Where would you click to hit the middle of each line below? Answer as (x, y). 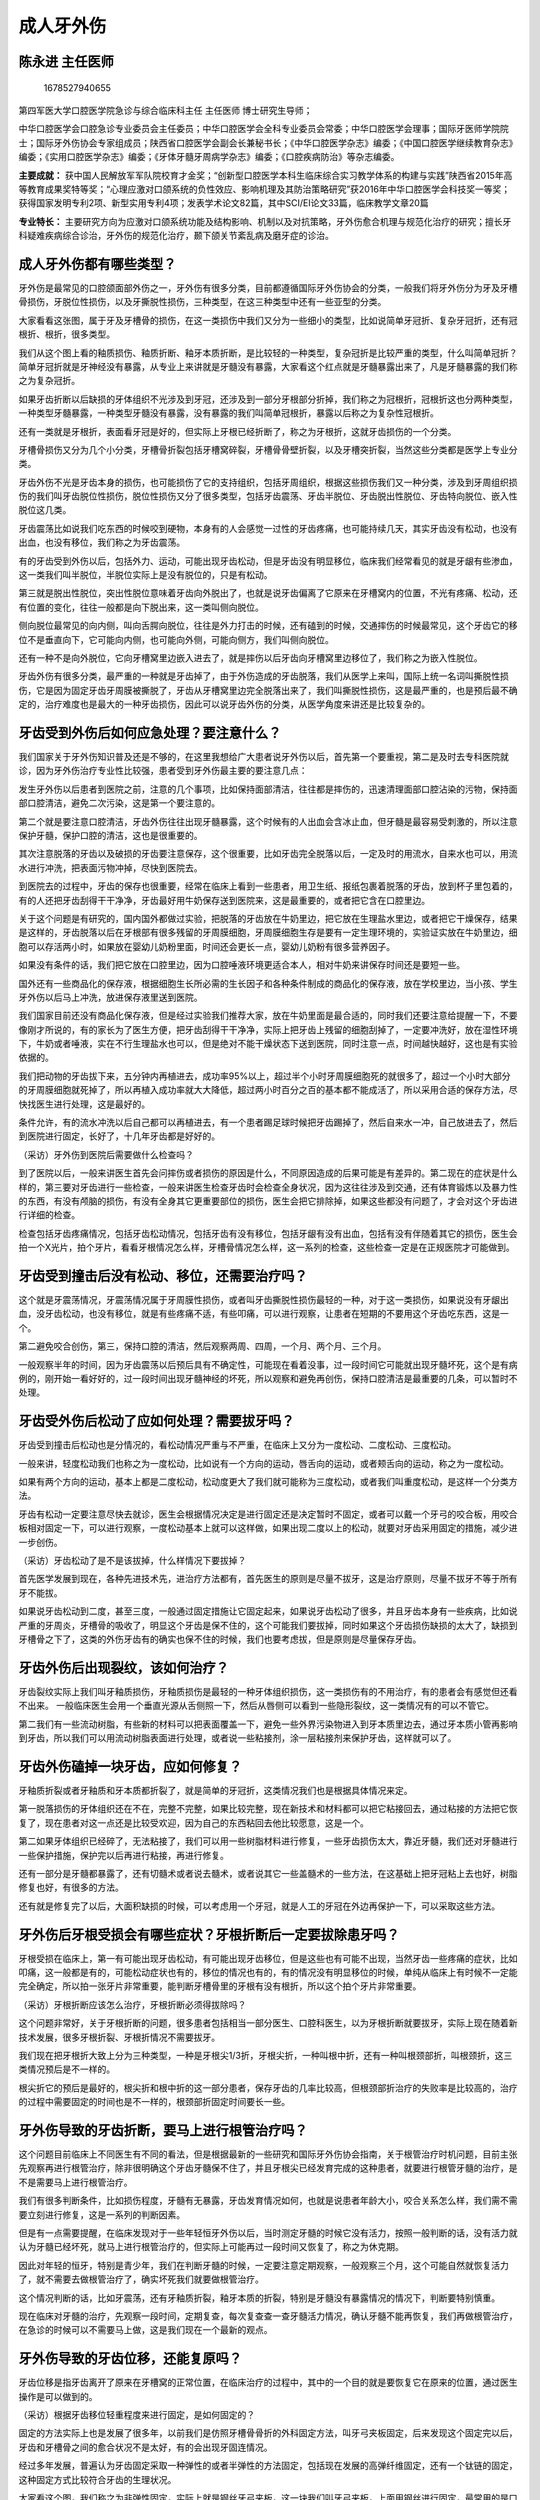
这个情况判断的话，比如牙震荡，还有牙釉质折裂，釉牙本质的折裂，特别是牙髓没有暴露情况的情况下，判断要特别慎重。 (259, 2297)
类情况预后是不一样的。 (66, 2069)
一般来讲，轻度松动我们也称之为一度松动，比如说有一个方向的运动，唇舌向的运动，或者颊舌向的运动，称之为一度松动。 (263, 1463)
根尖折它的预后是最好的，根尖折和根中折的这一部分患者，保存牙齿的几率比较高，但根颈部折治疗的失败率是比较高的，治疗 (268, 2087)
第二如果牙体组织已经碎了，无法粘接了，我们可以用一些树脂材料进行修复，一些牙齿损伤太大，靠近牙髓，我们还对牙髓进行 (268, 1841)
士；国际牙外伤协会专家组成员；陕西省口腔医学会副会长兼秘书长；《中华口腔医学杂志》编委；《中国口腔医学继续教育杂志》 (268, 142)
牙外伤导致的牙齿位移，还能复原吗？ (130, 2358)
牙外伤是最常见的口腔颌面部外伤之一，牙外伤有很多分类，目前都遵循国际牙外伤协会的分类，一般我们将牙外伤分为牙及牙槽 (268, 287)
